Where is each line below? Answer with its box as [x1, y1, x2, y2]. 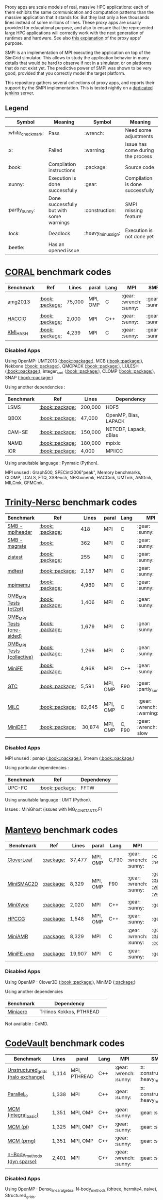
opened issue [48, 247, 80, 254]
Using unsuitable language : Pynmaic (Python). [5, 460, 99, 466]
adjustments [125, 133, 153, 139]
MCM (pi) [7, 1124, 30, 1130]
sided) [7, 633, 22, 640]
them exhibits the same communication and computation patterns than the [5, 9, 154, 15]
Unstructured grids [7, 1066, 48, 1074]
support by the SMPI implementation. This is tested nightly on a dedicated [5, 85, 153, 90]
